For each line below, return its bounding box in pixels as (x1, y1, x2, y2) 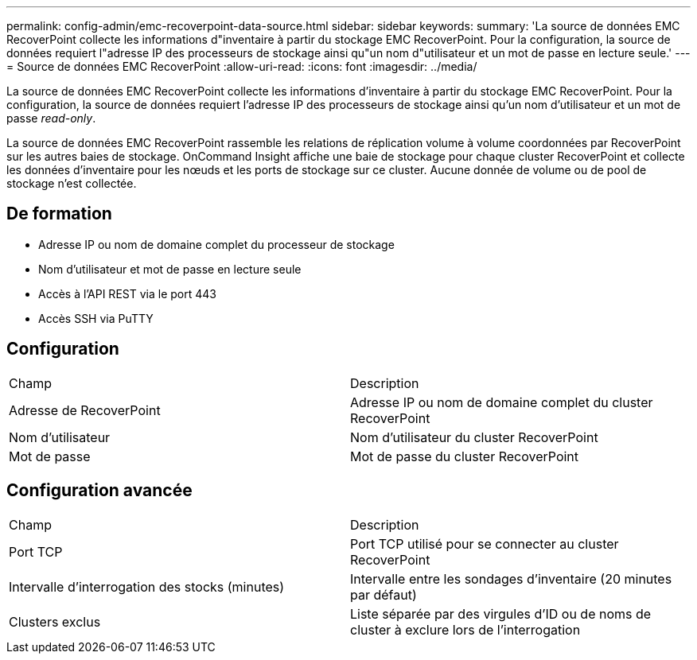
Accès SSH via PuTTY (38, 311, 154, 325)
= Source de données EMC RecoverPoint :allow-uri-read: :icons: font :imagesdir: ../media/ (6, 60, 477, 73)
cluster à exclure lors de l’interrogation (350, 621, 581, 638)
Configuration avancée (6, 480, 193, 501)
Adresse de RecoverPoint (9, 402, 161, 418)
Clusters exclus (9, 613, 101, 630)
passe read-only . (6, 111, 96, 125)
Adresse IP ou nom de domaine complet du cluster (350, 394, 653, 410)
